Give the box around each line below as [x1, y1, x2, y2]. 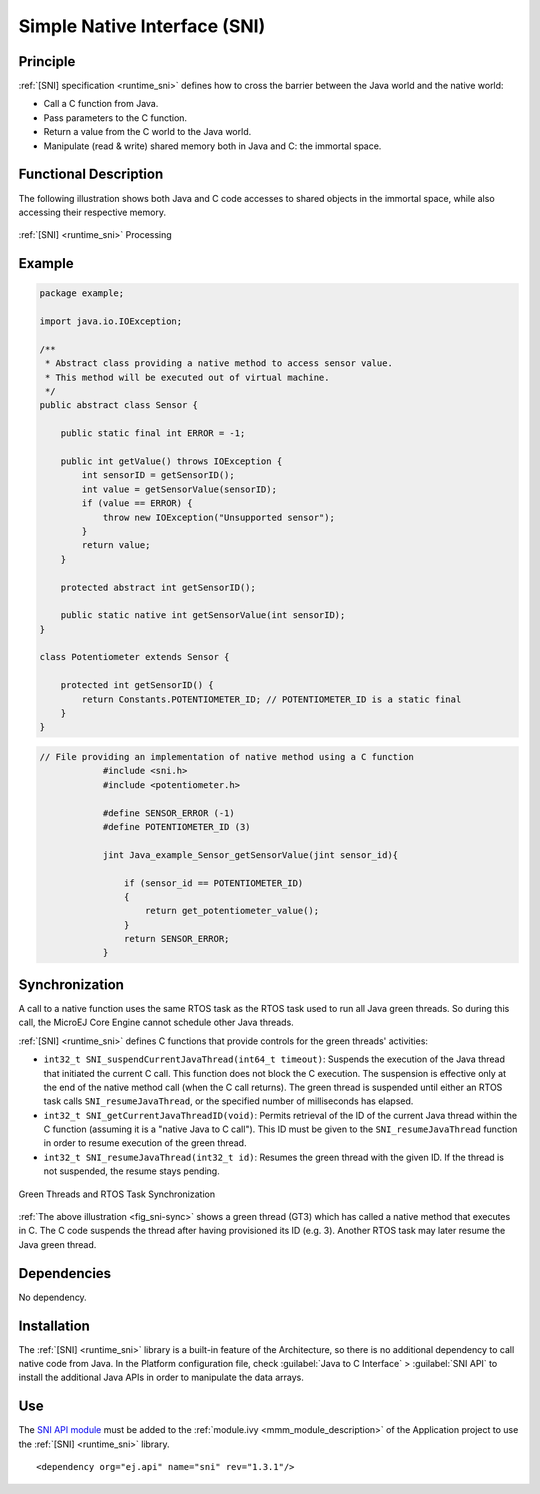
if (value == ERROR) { [81, 498, 194, 509]
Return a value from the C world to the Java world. [43, 126, 252, 138]
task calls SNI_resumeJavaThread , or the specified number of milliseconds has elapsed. [43, 1095, 414, 1107]
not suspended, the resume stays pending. [43, 1165, 220, 1177]
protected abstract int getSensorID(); [60, 581, 257, 593]
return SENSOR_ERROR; [123, 933, 230, 945]
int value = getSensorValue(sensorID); [81, 483, 277, 495]
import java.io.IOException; [39, 316, 183, 327]
